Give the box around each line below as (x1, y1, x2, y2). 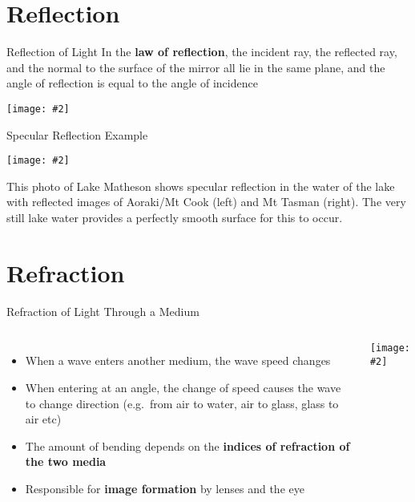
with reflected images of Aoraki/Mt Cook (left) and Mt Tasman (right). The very (6, 193, 406, 210)
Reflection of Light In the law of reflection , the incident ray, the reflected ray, (6, 43, 397, 60)
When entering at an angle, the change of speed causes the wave (25, 379, 341, 395)
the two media (25, 453, 107, 470)
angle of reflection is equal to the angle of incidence (6, 75, 258, 91)
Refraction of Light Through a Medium (6, 302, 199, 319)
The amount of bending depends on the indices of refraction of (25, 437, 350, 454)
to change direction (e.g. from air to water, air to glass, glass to (25, 395, 339, 411)
